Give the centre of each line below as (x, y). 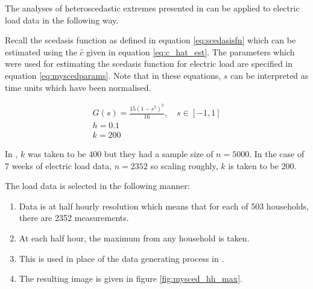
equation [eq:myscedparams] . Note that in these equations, (113, 75)
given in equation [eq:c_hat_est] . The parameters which (191, 51)
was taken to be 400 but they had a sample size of (121, 153)
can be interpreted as (270, 75)
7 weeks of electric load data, (58, 165)
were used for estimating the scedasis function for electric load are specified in (149, 64)
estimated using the (41, 51)
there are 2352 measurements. (74, 218)
